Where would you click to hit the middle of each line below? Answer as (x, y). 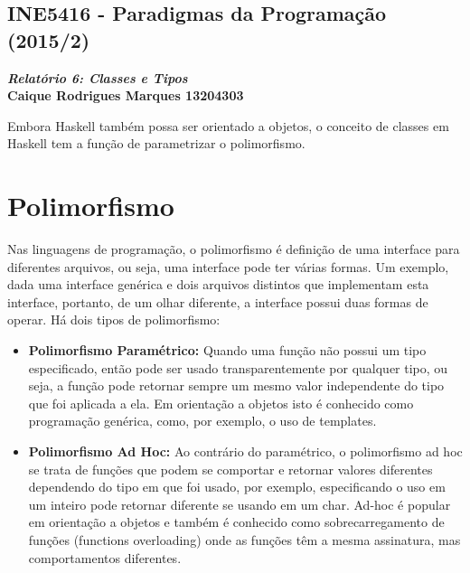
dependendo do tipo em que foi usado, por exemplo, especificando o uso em (237, 487)
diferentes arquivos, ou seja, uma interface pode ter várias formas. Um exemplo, (228, 266)
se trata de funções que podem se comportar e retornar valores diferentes (230, 469)
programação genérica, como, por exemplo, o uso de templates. (202, 421)
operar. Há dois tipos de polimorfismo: (114, 319)
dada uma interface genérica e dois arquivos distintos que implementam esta (218, 284)
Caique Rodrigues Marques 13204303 (126, 95)
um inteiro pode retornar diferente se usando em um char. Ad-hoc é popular (240, 504)
